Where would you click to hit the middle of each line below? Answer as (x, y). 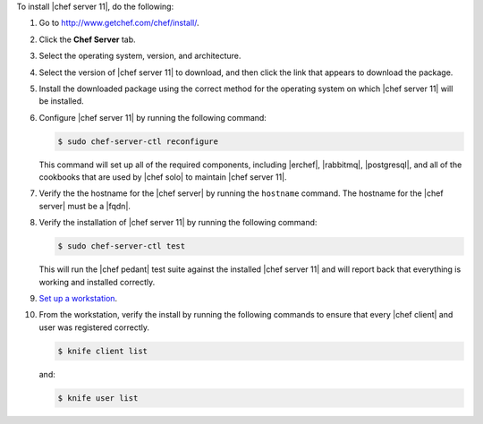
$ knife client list (102, 351)
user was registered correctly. (94, 327)
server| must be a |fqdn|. (85, 206)
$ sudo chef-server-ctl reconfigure (138, 141)
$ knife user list (98, 398)
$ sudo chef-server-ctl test (122, 246)
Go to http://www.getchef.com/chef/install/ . (119, 23)
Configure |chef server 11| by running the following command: (153, 117)
